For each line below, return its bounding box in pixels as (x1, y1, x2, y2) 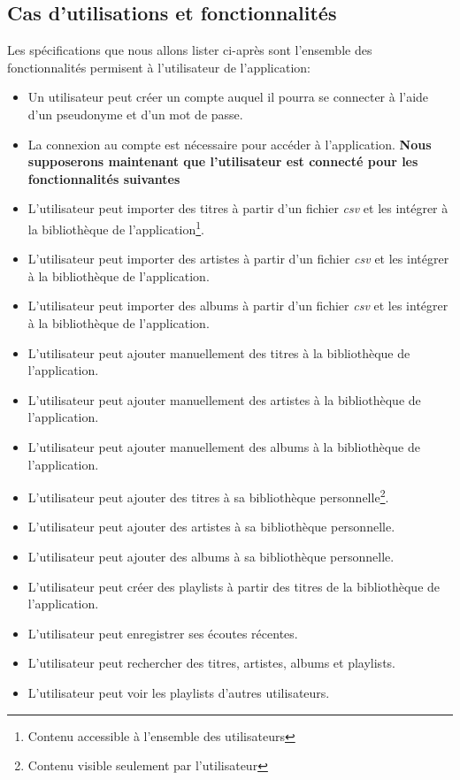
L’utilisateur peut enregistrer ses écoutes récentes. (27, 623, 298, 642)
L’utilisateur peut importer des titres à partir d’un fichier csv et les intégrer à (27, 199, 448, 218)
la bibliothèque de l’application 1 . (27, 217, 204, 238)
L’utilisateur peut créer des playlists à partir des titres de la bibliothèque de (27, 577, 441, 595)
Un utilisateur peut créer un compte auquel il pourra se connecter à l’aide (27, 88, 429, 106)
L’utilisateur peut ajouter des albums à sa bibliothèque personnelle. (27, 547, 395, 565)
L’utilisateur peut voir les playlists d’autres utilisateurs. (27, 683, 330, 701)
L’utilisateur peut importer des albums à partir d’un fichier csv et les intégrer (27, 296, 448, 315)
